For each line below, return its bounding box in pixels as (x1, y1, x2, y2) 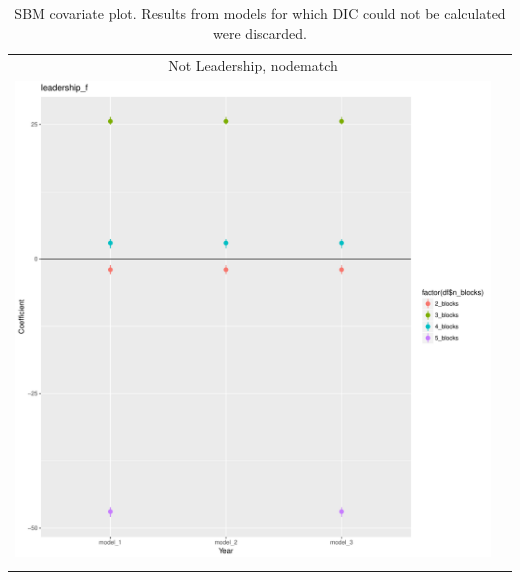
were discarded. (213, 22, 307, 43)
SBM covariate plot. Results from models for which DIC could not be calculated (14, 3, 506, 23)
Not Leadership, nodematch (168, 55, 338, 76)
